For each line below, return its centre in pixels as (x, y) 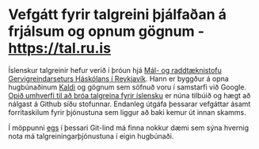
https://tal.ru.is (60, 48)
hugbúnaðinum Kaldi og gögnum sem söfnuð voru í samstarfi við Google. (128, 87)
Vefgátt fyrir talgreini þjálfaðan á (118, 15)
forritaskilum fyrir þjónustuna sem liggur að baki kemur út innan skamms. (128, 112)
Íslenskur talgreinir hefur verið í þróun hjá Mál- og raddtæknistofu (115, 70)
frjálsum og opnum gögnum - (106, 31)
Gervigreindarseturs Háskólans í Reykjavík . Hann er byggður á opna (119, 78)
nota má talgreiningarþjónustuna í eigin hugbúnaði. (91, 136)
